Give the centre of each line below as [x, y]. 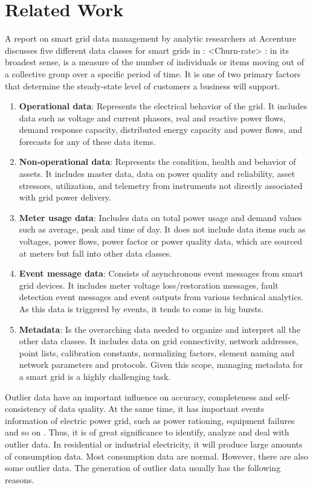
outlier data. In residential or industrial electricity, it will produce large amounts [154, 444]
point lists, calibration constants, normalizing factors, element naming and [156, 352]
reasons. [20, 479]
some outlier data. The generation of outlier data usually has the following [143, 468]
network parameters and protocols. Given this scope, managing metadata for [161, 364]
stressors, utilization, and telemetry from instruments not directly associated [161, 185]
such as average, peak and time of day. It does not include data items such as [162, 229]
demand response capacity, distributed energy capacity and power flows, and [161, 130]
